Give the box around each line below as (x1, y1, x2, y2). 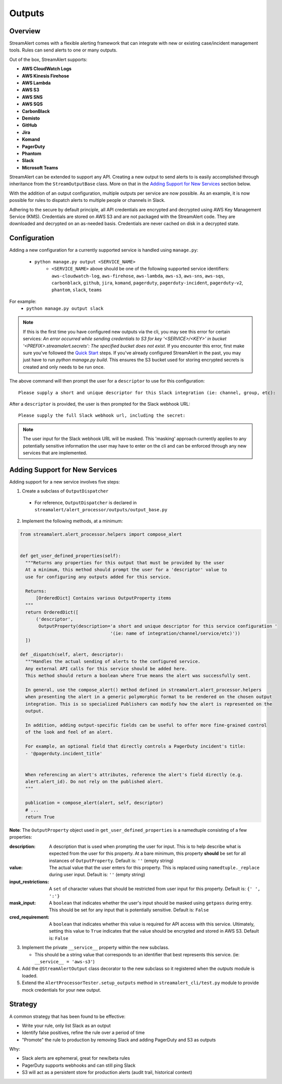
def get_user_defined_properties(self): (20, 553, 121, 559)
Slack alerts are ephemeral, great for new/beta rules (22, 1055, 130, 1061)
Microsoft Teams (22, 165, 58, 171)
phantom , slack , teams (51, 287, 102, 293)
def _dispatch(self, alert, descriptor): (20, 652, 124, 658)
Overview (9, 27, 41, 35)
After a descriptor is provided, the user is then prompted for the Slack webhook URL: (9, 401, 191, 407)
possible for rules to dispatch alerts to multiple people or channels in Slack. (9, 197, 166, 203)
